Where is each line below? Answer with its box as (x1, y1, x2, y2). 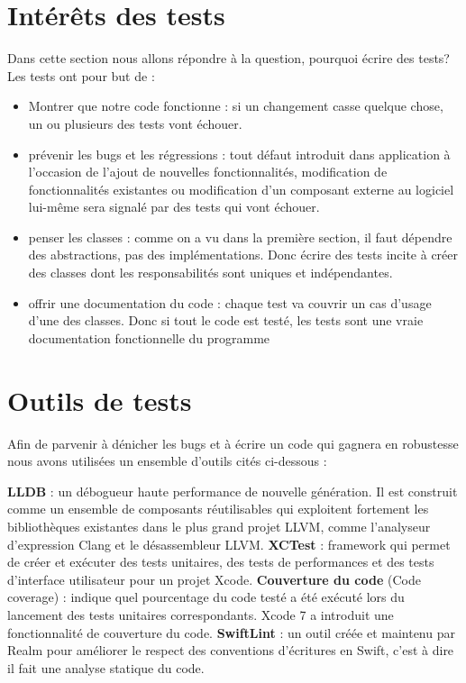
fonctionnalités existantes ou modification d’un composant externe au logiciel (28, 179, 454, 198)
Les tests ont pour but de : (7, 66, 155, 85)
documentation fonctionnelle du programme (28, 328, 270, 347)
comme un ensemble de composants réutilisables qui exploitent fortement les (7, 499, 429, 518)
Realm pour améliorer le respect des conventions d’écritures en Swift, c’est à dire (7, 641, 454, 660)
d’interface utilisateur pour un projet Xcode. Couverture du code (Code (7, 569, 421, 588)
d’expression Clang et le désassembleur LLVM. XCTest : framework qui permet (7, 534, 451, 553)
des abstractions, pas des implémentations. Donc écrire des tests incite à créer (28, 245, 459, 264)
